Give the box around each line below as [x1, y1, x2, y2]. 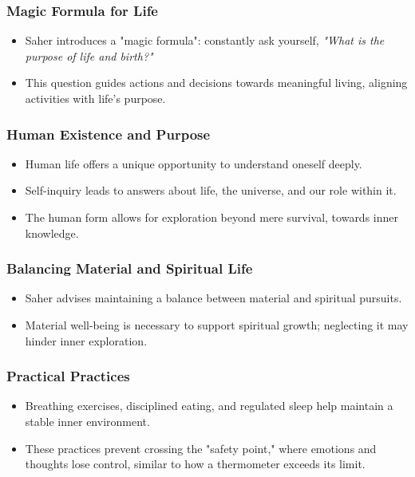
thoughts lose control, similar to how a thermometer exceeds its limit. [25, 455, 366, 472]
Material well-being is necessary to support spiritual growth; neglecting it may [25, 317, 409, 333]
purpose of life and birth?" [25, 47, 153, 64]
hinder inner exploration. [25, 332, 148, 349]
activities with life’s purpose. [25, 90, 166, 106]
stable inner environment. [25, 413, 150, 429]
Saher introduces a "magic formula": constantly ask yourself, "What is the [25, 32, 385, 49]
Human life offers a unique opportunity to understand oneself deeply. [25, 155, 362, 171]
